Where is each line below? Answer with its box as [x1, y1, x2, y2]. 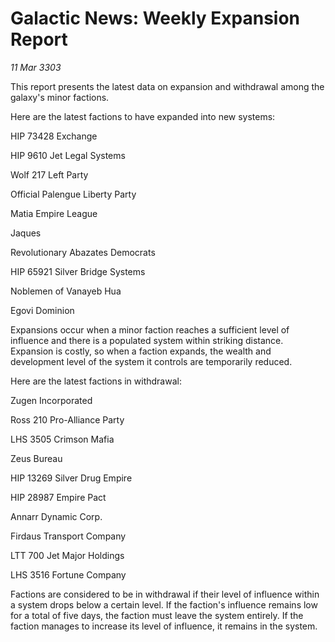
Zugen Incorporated [10, 394, 93, 406]
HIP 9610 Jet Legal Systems [10, 149, 126, 161]
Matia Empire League [10, 207, 98, 219]
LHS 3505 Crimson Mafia [10, 433, 115, 445]
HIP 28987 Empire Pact [10, 491, 107, 503]
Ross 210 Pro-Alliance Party [10, 413, 125, 426]
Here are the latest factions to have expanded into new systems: [10, 110, 276, 122]
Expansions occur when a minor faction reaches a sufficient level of [10, 323, 290, 336]
